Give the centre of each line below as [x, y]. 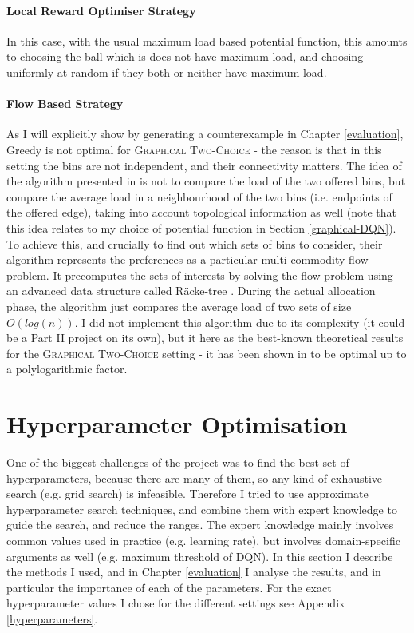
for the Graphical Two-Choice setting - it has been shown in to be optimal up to [207, 353]
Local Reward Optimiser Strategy [101, 10]
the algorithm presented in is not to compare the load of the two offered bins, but [206, 181]
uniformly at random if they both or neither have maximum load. [167, 72]
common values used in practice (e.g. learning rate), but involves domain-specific [203, 540]
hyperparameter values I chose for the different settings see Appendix [176, 603]
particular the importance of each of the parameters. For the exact [169, 587]
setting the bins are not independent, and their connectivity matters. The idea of [204, 165]
